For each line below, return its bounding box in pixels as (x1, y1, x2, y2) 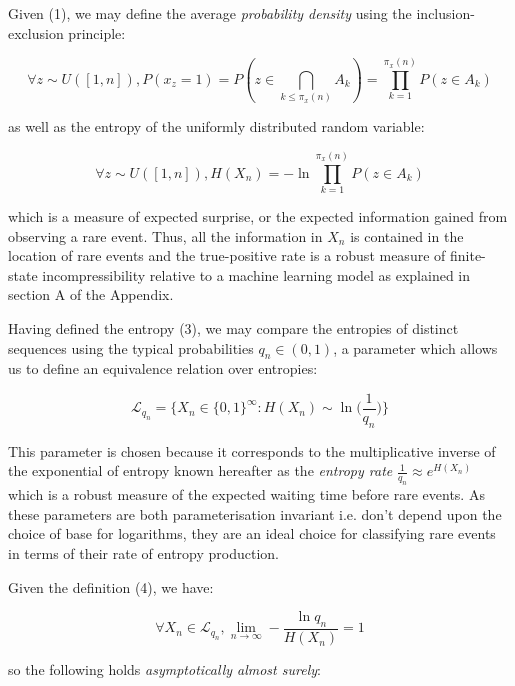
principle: (68, 22, 126, 43)
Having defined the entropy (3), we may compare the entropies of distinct (8, 318, 459, 339)
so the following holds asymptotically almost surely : (8, 659, 321, 680)
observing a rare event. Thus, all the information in (8, 225, 323, 246)
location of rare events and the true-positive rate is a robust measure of (8, 245, 446, 266)
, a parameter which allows (333, 337, 498, 358)
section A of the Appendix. (8, 284, 174, 305)
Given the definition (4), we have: (8, 576, 214, 597)
